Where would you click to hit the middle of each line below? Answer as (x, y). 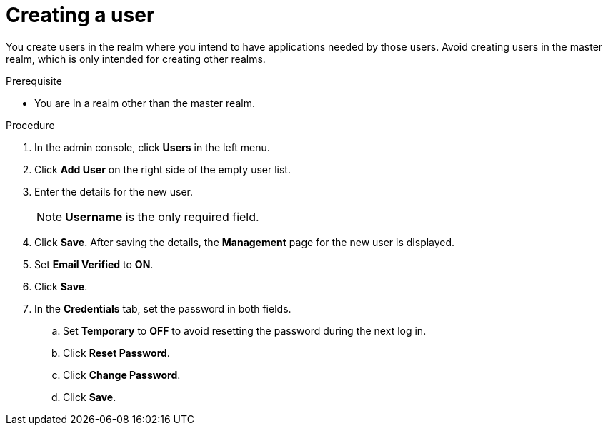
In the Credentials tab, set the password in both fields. (163, 308)
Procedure (30, 125)
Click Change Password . (122, 375)
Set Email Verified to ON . (94, 264)
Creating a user (80, 15)
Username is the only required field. (162, 217)
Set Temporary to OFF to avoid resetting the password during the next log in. (245, 330)
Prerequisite (34, 81)
